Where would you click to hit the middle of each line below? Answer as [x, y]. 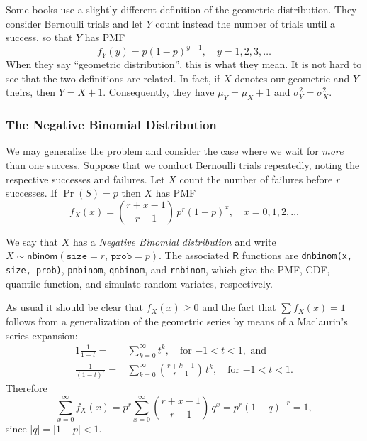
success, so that [39, 37]
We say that [32, 241]
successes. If [32, 193]
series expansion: [42, 335]
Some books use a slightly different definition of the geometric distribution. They [181, 9]
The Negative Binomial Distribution [111, 125]
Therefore [27, 388]
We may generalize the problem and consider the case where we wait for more [175, 151]
